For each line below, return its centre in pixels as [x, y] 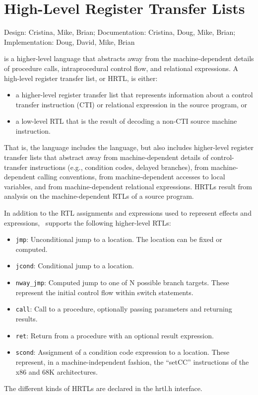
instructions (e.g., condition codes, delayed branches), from [119, 167]
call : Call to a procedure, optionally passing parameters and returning [124, 309]
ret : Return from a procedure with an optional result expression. [115, 335]
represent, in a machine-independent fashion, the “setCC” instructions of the [132, 361]
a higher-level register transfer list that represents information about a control [134, 95]
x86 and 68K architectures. [57, 371]
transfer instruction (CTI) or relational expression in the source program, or [131, 104]
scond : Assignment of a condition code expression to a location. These [123, 352]
